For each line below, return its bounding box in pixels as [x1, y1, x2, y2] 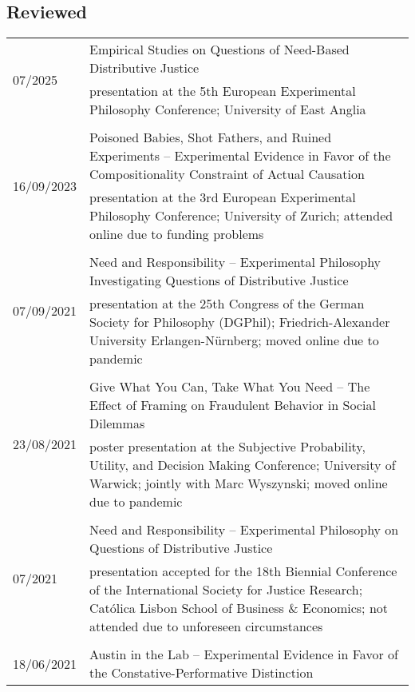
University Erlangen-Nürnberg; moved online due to [89, 331, 379, 350]
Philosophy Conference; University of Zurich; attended [89, 206, 393, 225]
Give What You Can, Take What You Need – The [89, 377, 370, 396]
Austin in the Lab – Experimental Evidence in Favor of [89, 645, 398, 664]
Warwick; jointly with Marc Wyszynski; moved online [89, 474, 388, 493]
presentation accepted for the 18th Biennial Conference [89, 562, 397, 581]
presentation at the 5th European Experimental [89, 82, 356, 101]
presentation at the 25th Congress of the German [89, 294, 365, 313]
